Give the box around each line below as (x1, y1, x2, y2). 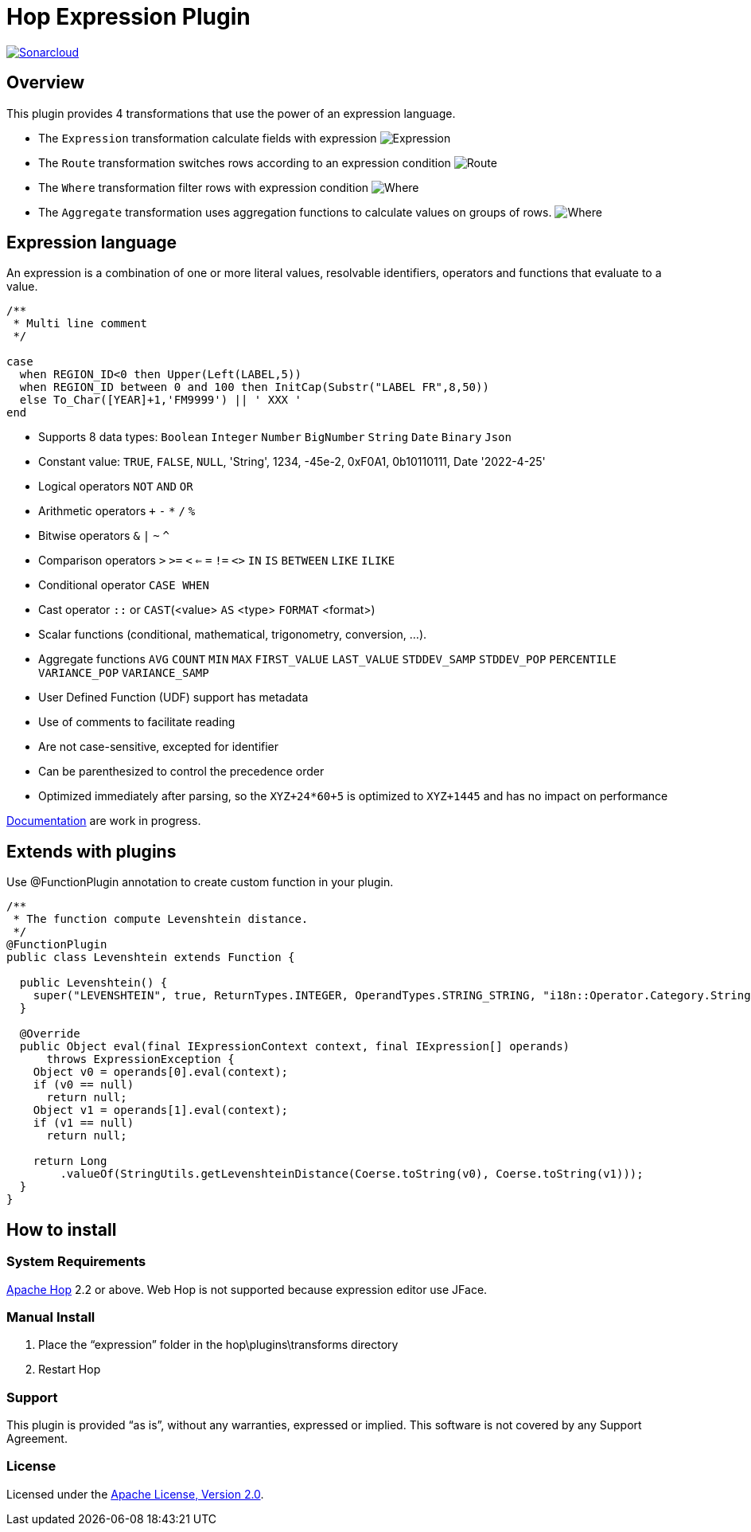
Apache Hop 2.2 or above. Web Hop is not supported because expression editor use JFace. (6, 1282, 488, 1296)
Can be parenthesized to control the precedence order (38, 764, 325, 779)
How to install (6, 1219, 117, 1240)
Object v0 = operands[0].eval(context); (33, 1065, 289, 1079)
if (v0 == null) (33, 1078, 134, 1092)
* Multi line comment (13, 317, 148, 330)
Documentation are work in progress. (6, 814, 201, 828)
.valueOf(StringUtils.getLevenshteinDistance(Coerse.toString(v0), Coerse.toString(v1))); (60, 1167, 644, 1181)
